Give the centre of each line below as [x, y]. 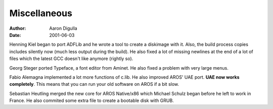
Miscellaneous [41, 13]
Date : [15, 35]
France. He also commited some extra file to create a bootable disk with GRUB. [92, 100]
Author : [18, 28]
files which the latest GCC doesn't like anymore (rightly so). [71, 59]
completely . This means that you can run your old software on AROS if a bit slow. [94, 84]
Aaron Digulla [63, 28]
